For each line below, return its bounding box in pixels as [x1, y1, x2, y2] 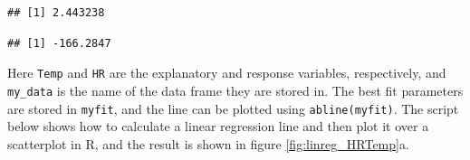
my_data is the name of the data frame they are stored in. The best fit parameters [7, 80, 464, 99]
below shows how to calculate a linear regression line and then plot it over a [7, 117, 429, 136]
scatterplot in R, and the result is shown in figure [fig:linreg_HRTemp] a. [7, 134, 409, 153]
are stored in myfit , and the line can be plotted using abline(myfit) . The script [7, 99, 459, 118]
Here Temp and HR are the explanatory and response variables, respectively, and [7, 63, 446, 82]
